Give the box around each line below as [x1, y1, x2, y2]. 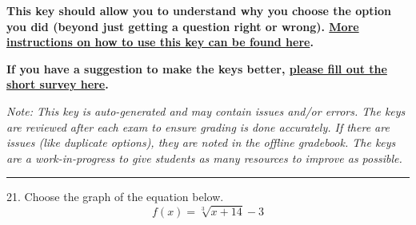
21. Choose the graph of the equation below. [6, 188, 224, 205]
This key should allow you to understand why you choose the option [6, 2, 392, 18]
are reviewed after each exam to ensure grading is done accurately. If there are [6, 118, 390, 135]
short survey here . [6, 76, 109, 93]
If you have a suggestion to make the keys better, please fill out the [6, 60, 387, 77]
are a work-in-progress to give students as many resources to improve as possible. [6, 149, 402, 166]
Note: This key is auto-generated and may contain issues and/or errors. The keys [6, 102, 406, 119]
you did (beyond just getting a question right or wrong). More [6, 18, 359, 34]
